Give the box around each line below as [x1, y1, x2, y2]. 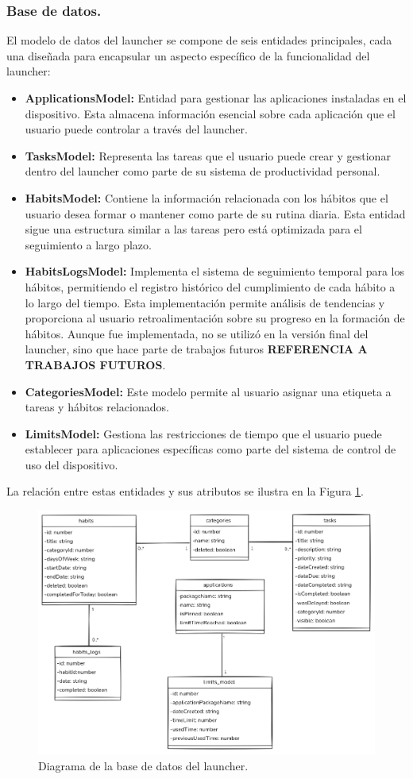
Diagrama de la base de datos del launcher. [38, 757, 249, 773]
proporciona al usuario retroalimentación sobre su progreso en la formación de [25, 310, 405, 326]
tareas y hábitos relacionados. [25, 399, 169, 415]
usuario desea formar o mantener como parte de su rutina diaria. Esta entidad [25, 205, 406, 222]
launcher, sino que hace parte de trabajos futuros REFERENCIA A [25, 341, 368, 357]
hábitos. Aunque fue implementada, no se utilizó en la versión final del [25, 325, 369, 341]
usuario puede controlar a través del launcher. [25, 121, 248, 137]
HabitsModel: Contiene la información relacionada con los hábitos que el [25, 189, 388, 206]
